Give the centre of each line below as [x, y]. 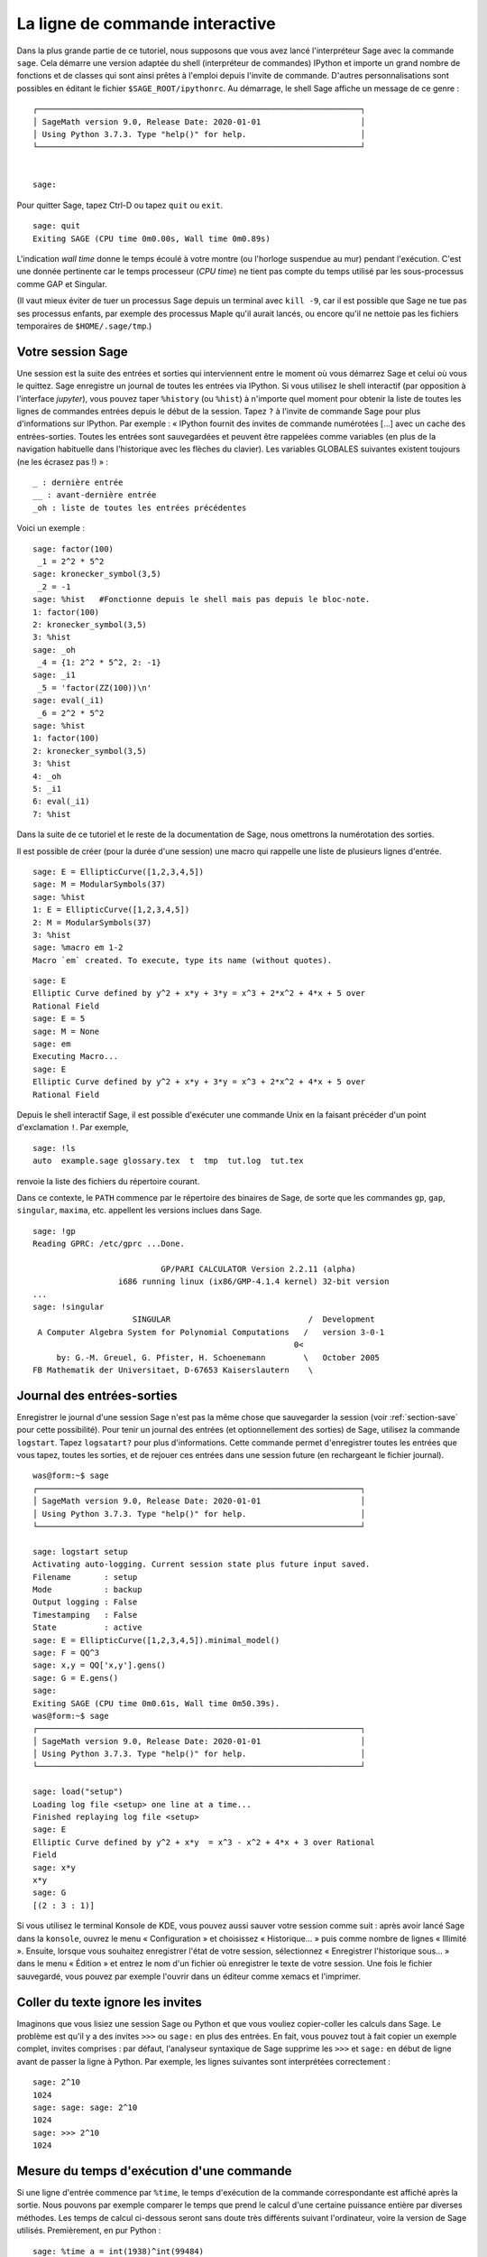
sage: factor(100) [74, 549]
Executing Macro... [76, 1057]
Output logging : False [85, 1602]
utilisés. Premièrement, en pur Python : [89, 2231]
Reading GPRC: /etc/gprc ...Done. [109, 1244]
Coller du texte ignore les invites [109, 2002]
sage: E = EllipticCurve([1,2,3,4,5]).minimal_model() [156, 1640]
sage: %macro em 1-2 [78, 947]
